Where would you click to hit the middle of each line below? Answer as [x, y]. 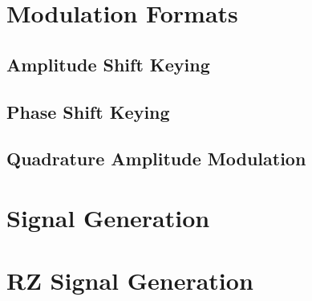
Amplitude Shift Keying [108, 64]
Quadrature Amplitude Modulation [156, 159]
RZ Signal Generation [130, 281]
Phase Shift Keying [88, 111]
